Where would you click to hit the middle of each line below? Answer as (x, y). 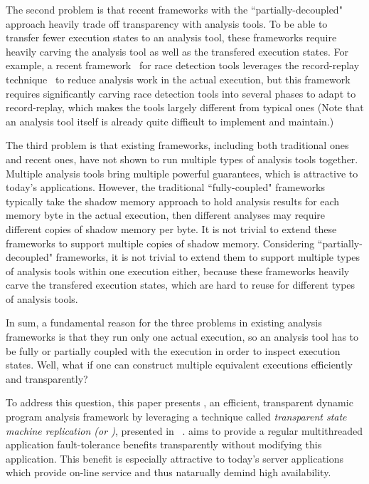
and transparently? (47, 378)
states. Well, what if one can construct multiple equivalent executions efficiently (179, 365)
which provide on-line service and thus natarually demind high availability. (169, 472)
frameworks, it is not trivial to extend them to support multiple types (208, 257)
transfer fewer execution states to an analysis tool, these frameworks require (171, 37)
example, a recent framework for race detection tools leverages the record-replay (183, 65)
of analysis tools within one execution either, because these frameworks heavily (178, 271)
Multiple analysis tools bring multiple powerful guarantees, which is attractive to (182, 173)
